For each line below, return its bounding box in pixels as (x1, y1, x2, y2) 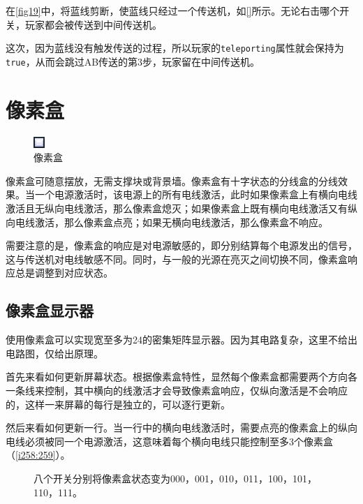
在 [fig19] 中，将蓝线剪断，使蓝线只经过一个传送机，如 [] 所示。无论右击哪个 (6, 3, 340, 17)
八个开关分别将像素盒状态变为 (34, 470, 170, 485)
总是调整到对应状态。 (15, 265, 113, 280)
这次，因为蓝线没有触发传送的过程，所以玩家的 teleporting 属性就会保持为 (6, 40, 344, 55)
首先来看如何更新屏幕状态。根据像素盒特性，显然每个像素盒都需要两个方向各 (6, 369, 357, 384)
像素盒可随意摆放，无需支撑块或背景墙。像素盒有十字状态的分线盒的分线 (6, 173, 338, 188)
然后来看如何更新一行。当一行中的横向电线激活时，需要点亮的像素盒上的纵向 (6, 420, 357, 435)
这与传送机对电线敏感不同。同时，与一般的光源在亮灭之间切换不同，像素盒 (6, 251, 348, 266)
